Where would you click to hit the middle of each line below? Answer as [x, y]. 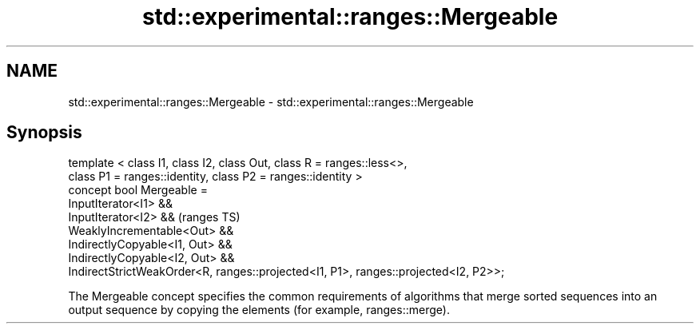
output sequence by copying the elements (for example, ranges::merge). [259, 310]
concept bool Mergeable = [138, 190]
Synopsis [44, 133]
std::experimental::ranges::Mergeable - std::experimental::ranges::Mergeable [271, 101]
